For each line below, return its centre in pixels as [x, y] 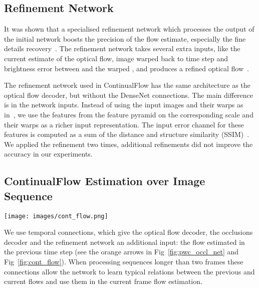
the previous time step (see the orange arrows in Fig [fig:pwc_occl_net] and [121, 252]
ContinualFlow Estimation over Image [105, 181]
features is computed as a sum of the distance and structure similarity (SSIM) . [127, 134]
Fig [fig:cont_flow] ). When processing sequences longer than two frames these [124, 261]
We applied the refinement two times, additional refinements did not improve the [128, 144]
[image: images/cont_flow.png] [56, 216]
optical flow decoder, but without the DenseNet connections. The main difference [129, 95]
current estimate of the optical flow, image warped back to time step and [116, 58]
